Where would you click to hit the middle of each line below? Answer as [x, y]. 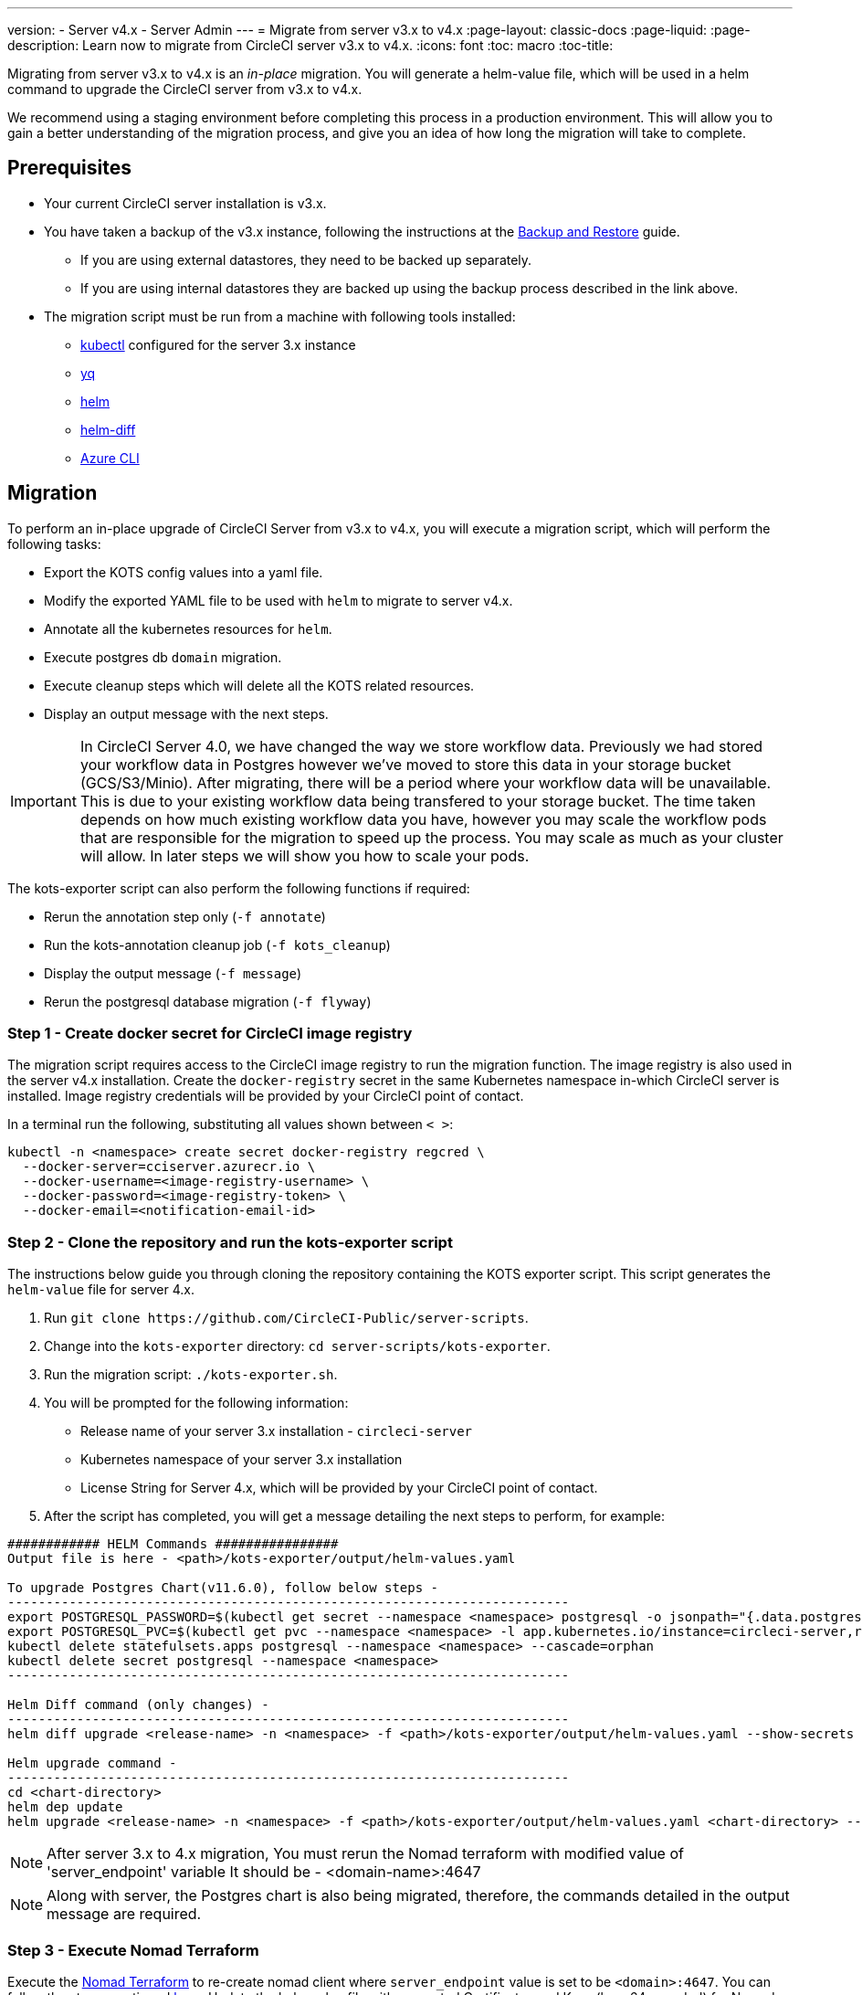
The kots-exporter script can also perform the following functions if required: [239, 888]
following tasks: [54, 544]
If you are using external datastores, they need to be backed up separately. [306, 259]
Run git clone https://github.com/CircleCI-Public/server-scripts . [286, 1318]
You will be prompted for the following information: [196, 1403]
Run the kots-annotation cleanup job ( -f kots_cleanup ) [217, 945]
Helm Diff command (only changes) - [138, 1705]
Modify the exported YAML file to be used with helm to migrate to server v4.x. [279, 600]
